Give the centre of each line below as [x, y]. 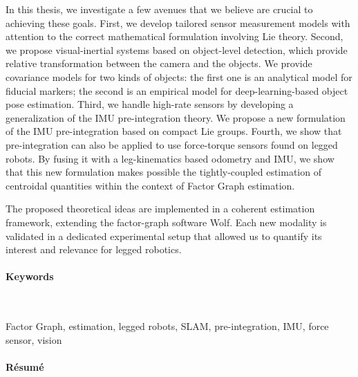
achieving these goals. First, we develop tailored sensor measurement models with [178, 22]
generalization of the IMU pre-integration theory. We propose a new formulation [176, 117]
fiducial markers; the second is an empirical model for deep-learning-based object [177, 90]
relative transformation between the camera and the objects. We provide [159, 63]
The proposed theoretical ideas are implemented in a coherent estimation [160, 209]
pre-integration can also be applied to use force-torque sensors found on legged [172, 144]
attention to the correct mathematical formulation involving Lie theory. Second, [175, 36]
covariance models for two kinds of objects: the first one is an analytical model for [179, 76]
